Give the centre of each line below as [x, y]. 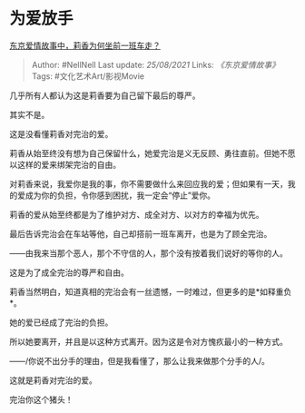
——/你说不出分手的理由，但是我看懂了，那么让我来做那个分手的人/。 [140, 360]
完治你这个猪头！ [41, 399]
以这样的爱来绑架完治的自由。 [65, 164]
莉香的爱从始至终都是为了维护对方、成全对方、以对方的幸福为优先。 [137, 214]
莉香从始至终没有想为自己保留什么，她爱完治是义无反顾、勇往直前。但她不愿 [152, 153]
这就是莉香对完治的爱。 [53, 380]
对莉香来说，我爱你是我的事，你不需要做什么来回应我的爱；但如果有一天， [148, 183]
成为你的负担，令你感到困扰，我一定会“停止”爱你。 [120, 195]
